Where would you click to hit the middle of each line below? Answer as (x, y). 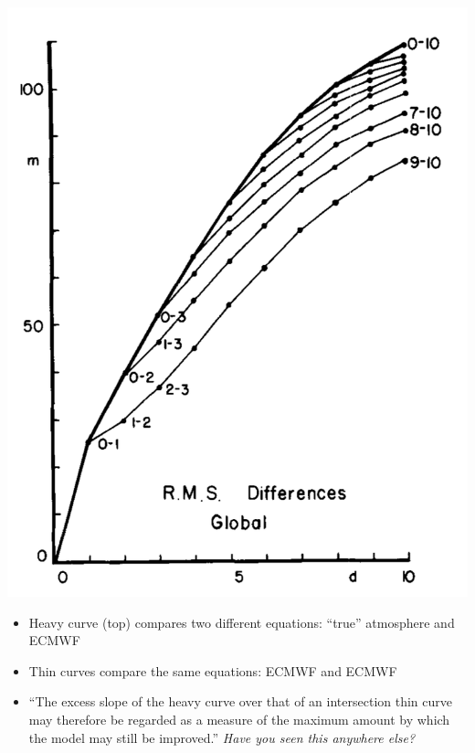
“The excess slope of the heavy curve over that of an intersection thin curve (240, 701)
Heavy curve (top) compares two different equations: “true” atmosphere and (242, 622)
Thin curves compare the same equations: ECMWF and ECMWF (213, 670)
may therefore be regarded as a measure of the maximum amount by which (239, 720)
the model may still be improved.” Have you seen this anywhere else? (222, 737)
